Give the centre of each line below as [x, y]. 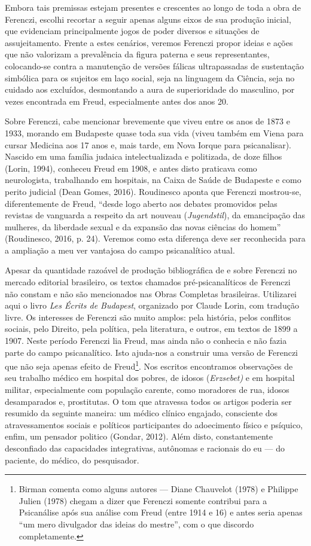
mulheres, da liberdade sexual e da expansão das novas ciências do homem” [143, 226]
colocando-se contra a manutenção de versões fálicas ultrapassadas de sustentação [155, 65]
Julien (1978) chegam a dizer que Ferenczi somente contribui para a [143, 500]
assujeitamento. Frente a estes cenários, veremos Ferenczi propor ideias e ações [149, 42]
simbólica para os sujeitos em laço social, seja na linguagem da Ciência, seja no [150, 77]
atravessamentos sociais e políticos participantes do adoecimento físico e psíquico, [154, 424]
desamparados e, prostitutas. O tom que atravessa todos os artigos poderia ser [148, 401]
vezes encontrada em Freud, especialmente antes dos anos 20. [117, 101]
